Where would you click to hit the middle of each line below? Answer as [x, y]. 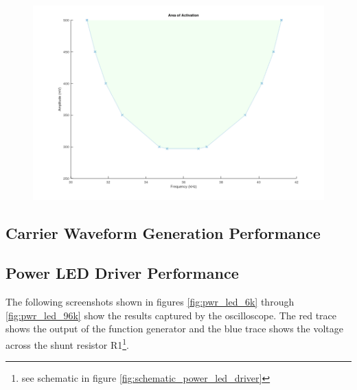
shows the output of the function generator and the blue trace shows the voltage [174, 329]
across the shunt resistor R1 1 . [67, 344]
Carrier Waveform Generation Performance [163, 232]
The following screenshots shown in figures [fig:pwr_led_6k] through [150, 302]
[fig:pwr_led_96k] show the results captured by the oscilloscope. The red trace [171, 315]
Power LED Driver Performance [122, 273]
